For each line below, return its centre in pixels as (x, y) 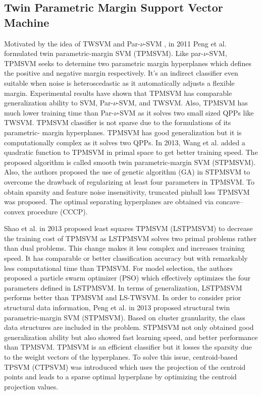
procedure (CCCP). (57, 211)
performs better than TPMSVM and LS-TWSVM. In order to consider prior (123, 297)
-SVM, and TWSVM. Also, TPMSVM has (182, 103)
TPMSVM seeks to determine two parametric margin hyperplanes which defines (128, 63)
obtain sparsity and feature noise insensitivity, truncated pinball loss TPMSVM (127, 191)
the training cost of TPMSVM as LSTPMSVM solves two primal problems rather (130, 238)
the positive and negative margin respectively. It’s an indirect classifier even (121, 73)
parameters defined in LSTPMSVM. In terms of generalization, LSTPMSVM (123, 287)
